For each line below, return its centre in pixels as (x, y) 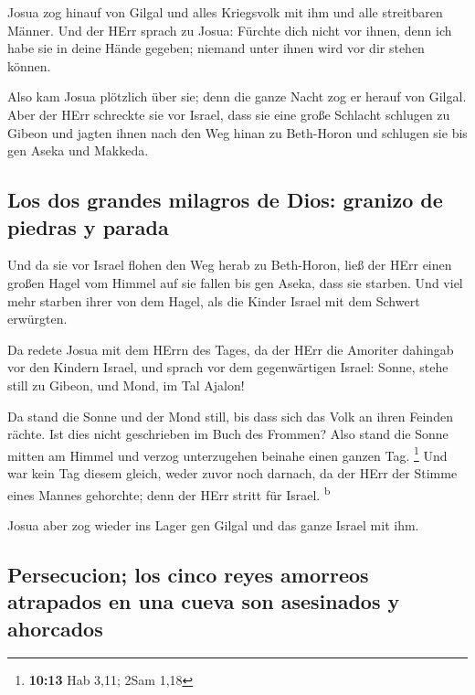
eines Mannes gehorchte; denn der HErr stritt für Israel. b (169, 493)
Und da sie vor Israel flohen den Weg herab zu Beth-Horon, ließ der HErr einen (230, 265)
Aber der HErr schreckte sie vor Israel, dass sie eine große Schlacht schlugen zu (229, 114)
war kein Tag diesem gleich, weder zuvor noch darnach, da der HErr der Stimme (232, 472)
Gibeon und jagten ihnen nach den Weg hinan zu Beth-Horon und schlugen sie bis (237, 132)
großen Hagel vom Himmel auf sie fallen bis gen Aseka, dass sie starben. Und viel (235, 282)
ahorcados (55, 628)
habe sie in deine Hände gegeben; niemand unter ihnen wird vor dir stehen (216, 48)
